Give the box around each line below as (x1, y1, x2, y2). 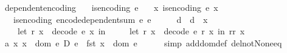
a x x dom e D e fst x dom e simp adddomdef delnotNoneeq (4, 36, 282, 49)
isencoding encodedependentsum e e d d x (13, 13, 208, 25)
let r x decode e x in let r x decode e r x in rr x (17, 25, 245, 37)
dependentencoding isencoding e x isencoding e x (4, 1, 218, 13)
